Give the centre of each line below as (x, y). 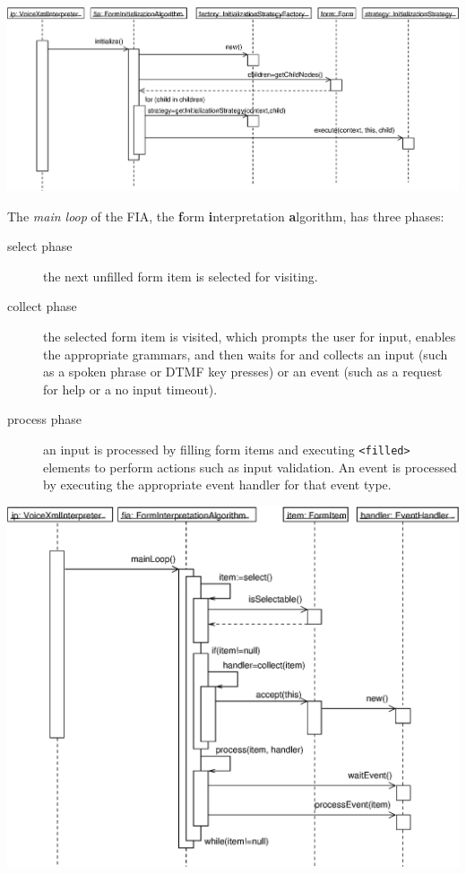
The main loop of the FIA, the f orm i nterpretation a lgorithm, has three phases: (226, 216)
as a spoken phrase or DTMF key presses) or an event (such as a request (243, 372)
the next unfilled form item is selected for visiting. (181, 276)
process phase (45, 419)
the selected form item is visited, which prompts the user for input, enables (250, 336)
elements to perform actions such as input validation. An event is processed (250, 467)
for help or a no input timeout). (130, 389)
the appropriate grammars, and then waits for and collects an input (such (246, 354)
